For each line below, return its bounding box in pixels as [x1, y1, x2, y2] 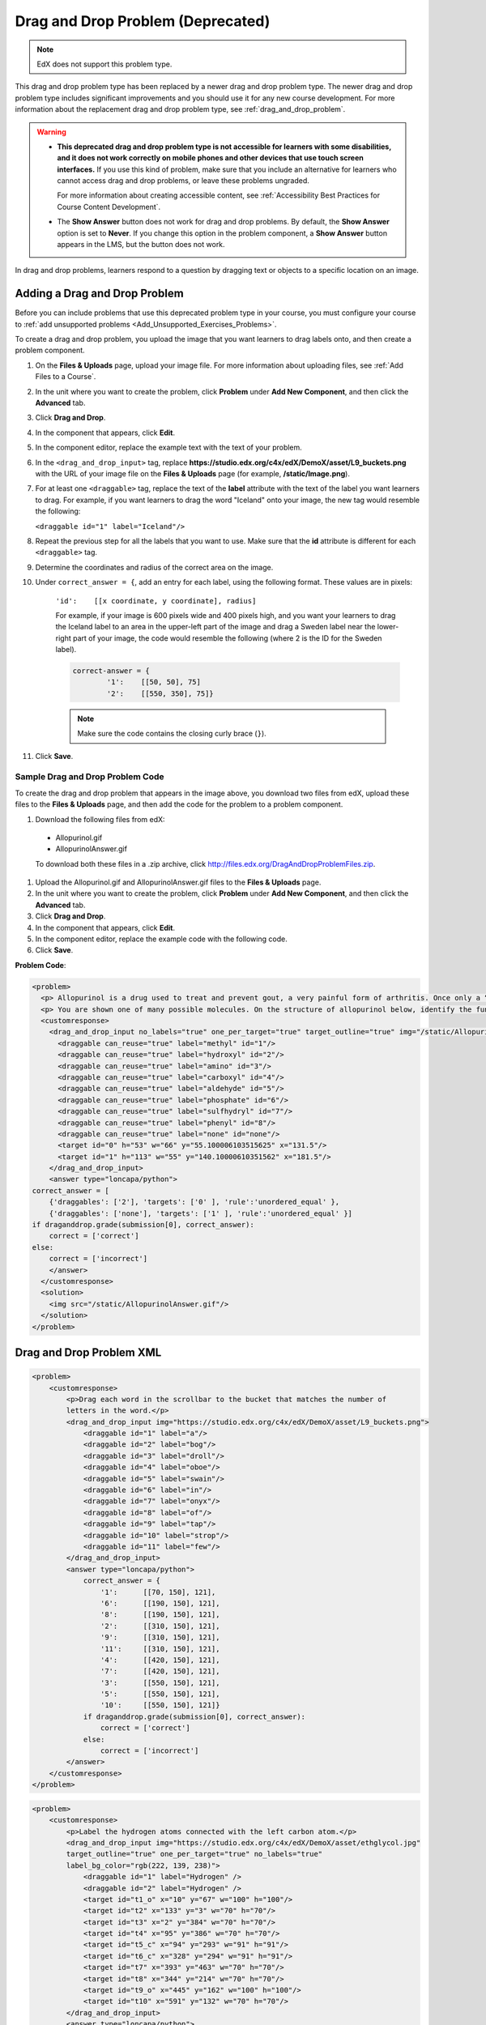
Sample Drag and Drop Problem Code [15, 771, 165, 782]
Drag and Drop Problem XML [15, 1345, 162, 1359]
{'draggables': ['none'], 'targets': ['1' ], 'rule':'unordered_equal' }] [49, 1209, 352, 1218]
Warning [36, 126, 66, 137]
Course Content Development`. [57, 202, 161, 211]
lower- [377, 622, 399, 632]
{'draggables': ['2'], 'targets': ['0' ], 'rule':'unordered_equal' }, [49, 1197, 340, 1207]
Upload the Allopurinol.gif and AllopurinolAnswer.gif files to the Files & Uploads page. [35, 877, 322, 887]
